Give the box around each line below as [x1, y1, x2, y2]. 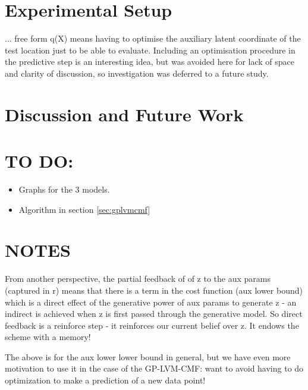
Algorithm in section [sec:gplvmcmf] [18, 203, 150, 215]
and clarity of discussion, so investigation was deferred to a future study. [5, 67, 269, 79]
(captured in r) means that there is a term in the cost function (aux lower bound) [5, 284, 303, 296]
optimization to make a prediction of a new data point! [5, 374, 206, 386]
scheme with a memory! [5, 331, 91, 343]
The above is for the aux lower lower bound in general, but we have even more [5, 350, 291, 363]
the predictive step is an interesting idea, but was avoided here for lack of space [5, 55, 295, 68]
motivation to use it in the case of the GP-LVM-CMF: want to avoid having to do [5, 362, 304, 375]
